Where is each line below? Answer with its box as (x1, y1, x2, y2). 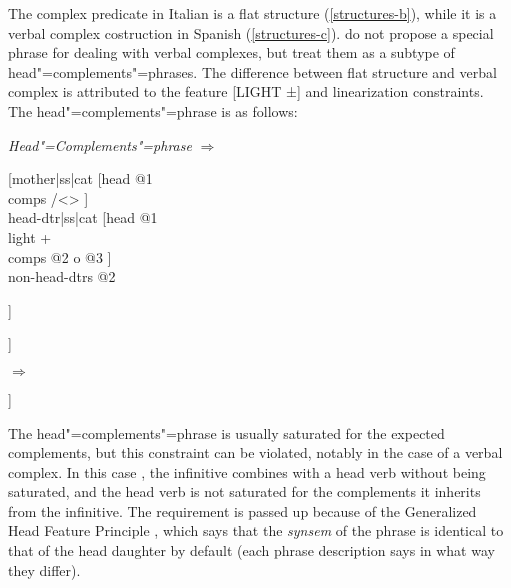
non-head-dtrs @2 (8, 266, 116, 287)
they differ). (8, 559, 81, 580)
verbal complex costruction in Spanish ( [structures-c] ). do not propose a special (8, 22, 494, 43)
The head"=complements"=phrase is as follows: (8, 100, 298, 121)
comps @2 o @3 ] (8, 246, 112, 267)
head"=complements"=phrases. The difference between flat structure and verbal (8, 61, 497, 82)
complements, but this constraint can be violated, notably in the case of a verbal (8, 442, 503, 463)
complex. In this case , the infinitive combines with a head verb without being (8, 461, 486, 482)
